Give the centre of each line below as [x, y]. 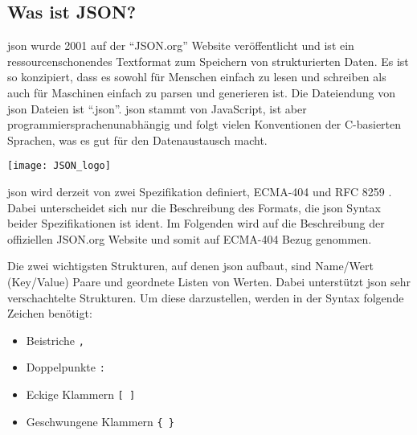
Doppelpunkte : [65, 367]
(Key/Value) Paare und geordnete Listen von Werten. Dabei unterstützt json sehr [209, 281]
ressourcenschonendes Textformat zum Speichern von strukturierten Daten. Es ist [208, 61]
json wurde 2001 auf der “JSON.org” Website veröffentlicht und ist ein [181, 45]
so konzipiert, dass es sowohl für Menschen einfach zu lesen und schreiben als [197, 77]
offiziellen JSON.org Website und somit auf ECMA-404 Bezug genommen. [190, 238]
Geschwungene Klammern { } [100, 421]
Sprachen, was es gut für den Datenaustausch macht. [137, 140]
